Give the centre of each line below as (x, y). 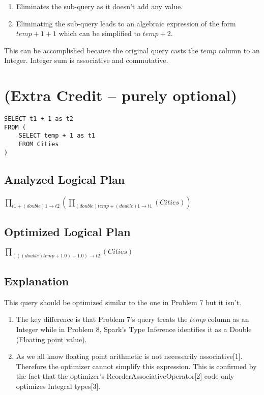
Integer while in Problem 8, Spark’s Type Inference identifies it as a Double (134, 329)
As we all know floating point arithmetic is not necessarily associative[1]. (129, 356)
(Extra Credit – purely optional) (121, 95)
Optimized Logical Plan (67, 231)
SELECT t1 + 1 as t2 (39, 119)
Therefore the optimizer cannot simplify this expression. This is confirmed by (136, 366)
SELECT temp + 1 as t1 (57, 136)
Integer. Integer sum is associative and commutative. (86, 60)
